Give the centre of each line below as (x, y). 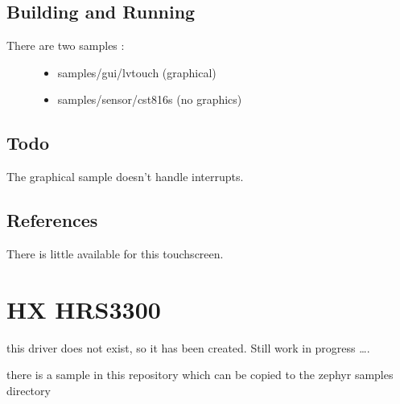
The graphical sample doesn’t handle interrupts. (125, 177)
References (52, 220)
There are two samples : (66, 45)
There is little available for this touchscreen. (115, 253)
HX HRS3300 (84, 309)
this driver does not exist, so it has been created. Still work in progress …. (188, 347)
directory (29, 390)
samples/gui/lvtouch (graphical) (137, 72)
